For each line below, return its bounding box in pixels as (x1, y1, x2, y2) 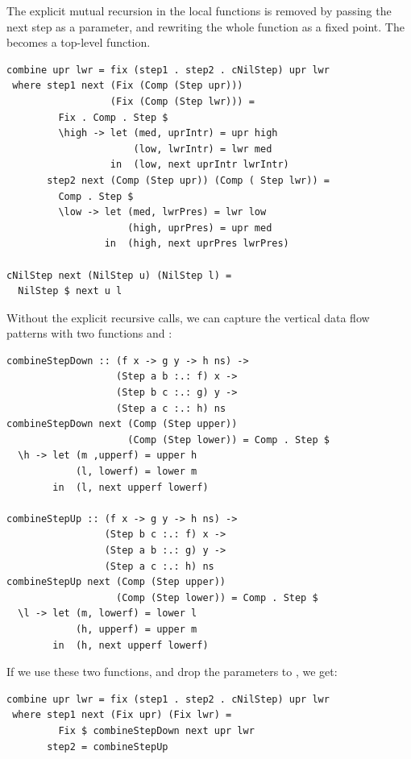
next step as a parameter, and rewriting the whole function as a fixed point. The (6, 18, 405, 35)
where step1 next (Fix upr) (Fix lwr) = (12, 709, 232, 721)
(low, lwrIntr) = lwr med (133, 143, 272, 155)
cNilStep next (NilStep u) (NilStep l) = (6, 269, 232, 281)
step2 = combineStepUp (47, 740, 168, 753)
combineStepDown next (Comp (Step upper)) (6, 418, 238, 430)
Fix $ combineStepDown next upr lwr (58, 724, 255, 736)
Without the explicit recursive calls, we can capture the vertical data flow (6, 309, 370, 326)
